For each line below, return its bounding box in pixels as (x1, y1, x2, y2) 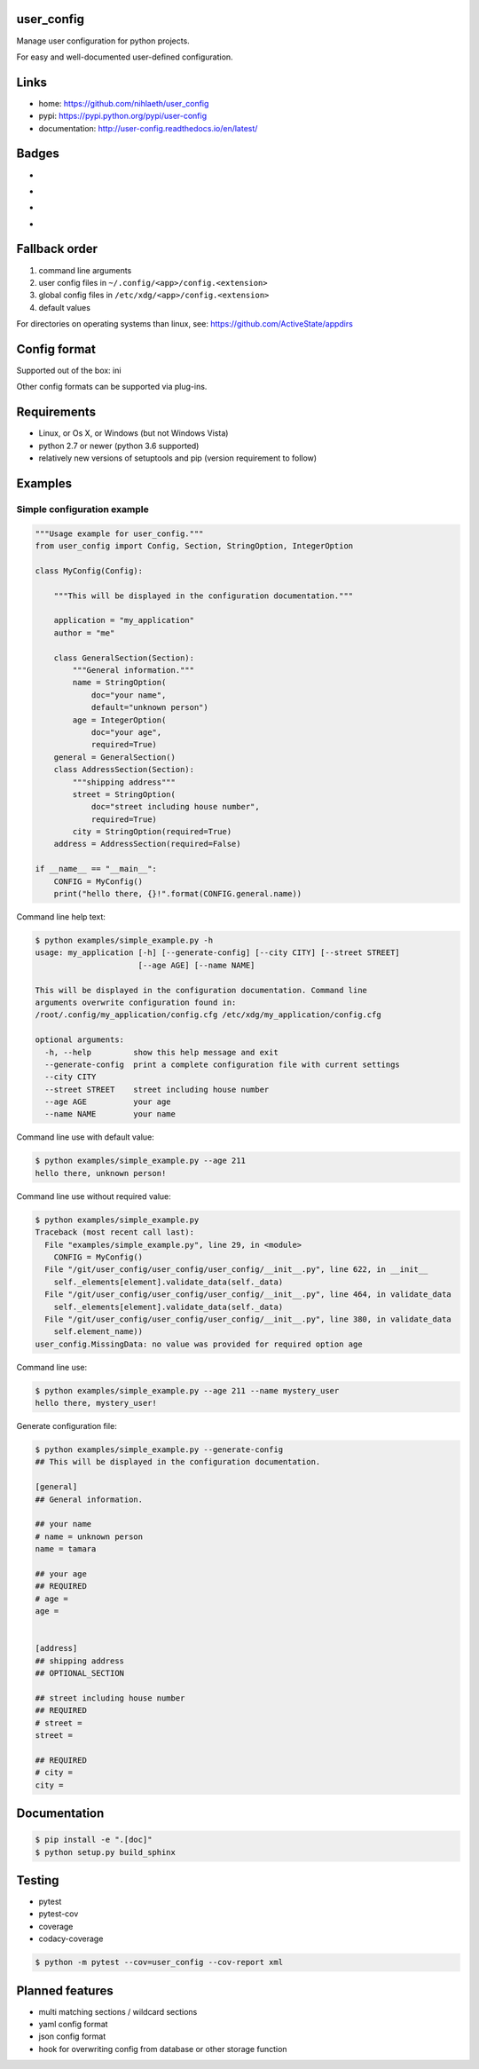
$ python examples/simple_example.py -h (35, 935, 213, 945)
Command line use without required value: (16, 1190, 172, 1202)
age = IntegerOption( (72, 715, 167, 725)
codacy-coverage (38, 1933, 104, 1944)
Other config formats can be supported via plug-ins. (16, 382, 208, 392)
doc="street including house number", (90, 802, 261, 812)
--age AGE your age (44, 1097, 172, 1107)
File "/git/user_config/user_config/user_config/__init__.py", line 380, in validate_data (44, 1314, 452, 1324)
